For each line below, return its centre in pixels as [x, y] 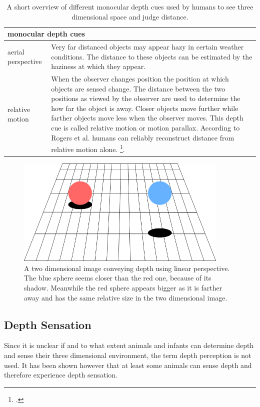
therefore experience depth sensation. [61, 375]
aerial [16, 51]
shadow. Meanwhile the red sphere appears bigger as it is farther [123, 287]
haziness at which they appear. [98, 66]
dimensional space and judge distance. [130, 16]
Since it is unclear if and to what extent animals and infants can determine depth [129, 345]
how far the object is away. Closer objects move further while [145, 108]
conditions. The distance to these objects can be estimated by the [152, 56]
